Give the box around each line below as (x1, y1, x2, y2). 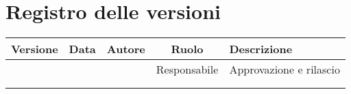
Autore (106, 41, 145, 57)
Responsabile (156, 61, 219, 78)
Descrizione (229, 41, 293, 57)
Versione (11, 41, 58, 57)
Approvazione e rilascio (229, 61, 340, 78)
